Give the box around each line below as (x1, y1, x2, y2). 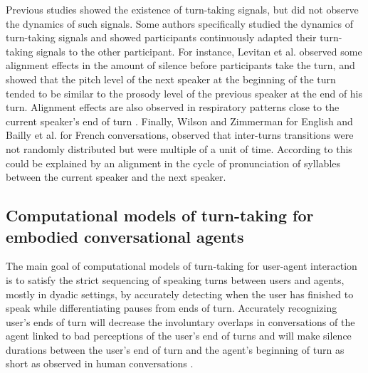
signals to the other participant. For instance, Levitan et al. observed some (36, 43, 362, 58)
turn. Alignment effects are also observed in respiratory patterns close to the (6, 100, 340, 115)
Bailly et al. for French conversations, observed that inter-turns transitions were (6, 127, 354, 142)
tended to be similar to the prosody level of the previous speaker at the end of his (6, 85, 363, 100)
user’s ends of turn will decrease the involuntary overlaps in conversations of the (6, 314, 355, 329)
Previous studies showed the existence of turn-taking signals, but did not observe (6, 2, 359, 16)
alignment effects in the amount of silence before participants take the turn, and (6, 58, 355, 73)
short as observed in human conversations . (6, 356, 194, 371)
